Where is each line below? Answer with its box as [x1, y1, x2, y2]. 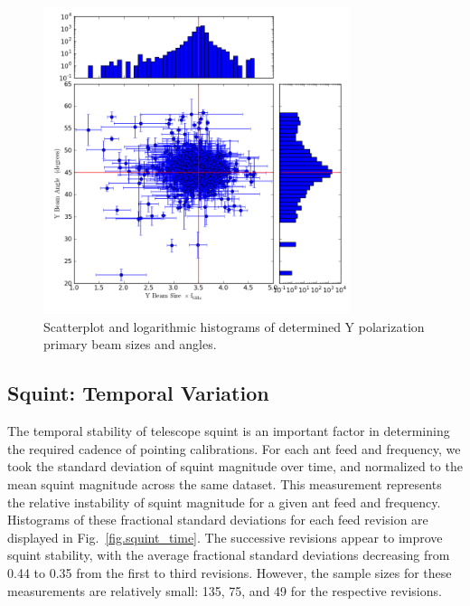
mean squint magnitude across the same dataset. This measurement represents [7, 474, 442, 493]
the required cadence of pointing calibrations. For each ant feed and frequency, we [7, 439, 461, 458]
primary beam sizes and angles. [43, 335, 217, 354]
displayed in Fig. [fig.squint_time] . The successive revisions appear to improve [7, 527, 443, 546]
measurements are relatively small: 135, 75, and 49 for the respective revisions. [7, 581, 442, 600]
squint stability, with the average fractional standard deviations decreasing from [7, 545, 450, 564]
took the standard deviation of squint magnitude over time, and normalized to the [7, 457, 463, 476]
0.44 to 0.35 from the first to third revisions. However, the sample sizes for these [7, 563, 452, 582]
